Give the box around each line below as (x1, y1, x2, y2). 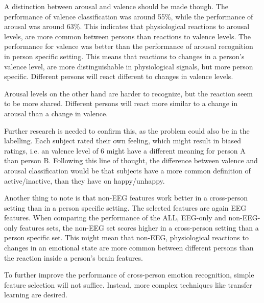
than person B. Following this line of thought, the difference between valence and (4, 155, 258, 166)
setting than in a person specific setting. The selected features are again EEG (4, 202, 247, 213)
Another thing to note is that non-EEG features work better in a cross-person (4, 192, 248, 203)
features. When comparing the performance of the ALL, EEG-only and (4, 212, 226, 223)
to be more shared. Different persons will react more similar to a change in (4, 98, 238, 109)
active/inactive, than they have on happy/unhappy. (4, 175, 165, 186)
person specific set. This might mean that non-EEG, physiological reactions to (4, 232, 249, 243)
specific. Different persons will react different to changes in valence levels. (4, 71, 233, 82)
